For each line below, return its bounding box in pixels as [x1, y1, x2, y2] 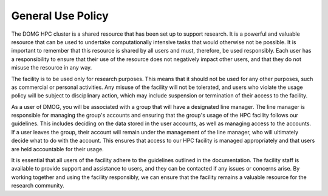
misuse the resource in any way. [11, 64, 92, 71]
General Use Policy [11, 9, 109, 22]
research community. [11, 182, 65, 189]
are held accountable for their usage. [11, 145, 104, 152]
